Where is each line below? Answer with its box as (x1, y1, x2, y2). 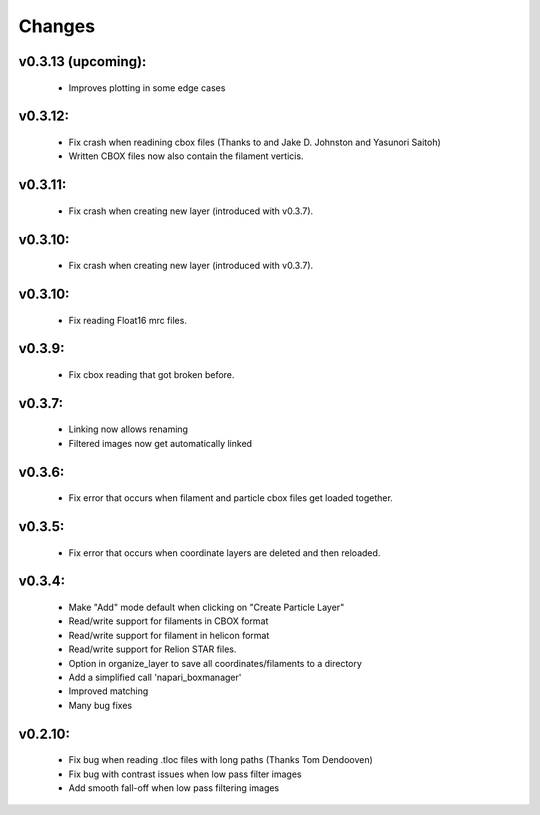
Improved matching (68, 685, 149, 697)
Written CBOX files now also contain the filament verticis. (68, 150, 304, 162)
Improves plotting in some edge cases (68, 81, 226, 94)
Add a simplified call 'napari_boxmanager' (68, 671, 242, 683)
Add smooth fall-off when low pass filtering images (68, 781, 280, 794)
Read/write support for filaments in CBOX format (68, 615, 269, 627)
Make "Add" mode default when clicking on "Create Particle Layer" (68, 601, 345, 613)
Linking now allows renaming (68, 423, 189, 435)
